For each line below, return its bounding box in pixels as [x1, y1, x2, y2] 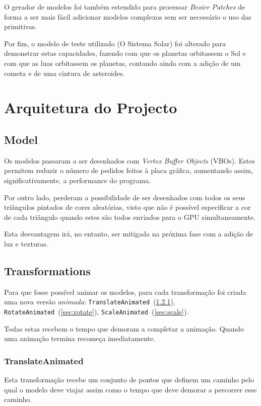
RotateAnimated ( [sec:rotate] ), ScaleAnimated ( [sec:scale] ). [4, 306, 189, 316]
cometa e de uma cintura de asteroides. [4, 67, 125, 78]
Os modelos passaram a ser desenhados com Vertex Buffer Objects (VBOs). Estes [4, 155, 255, 166]
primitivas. [4, 21, 37, 32]
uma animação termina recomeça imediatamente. [4, 333, 155, 344]
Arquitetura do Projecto [4, 97, 177, 118]
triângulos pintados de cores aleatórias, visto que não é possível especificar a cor [4, 202, 251, 212]
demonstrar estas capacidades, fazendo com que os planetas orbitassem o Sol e [4, 48, 246, 58]
